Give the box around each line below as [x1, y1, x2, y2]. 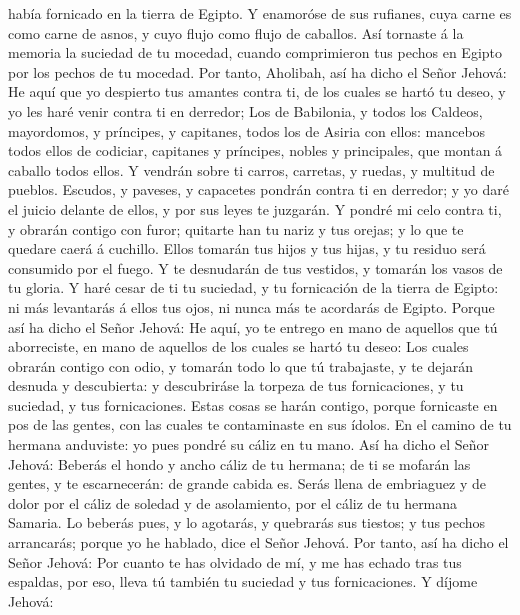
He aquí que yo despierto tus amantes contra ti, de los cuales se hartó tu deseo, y [8, 81, 506, 102]
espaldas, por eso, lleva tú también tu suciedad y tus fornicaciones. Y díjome [8, 571, 478, 592]
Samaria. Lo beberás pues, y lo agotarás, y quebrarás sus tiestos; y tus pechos [8, 512, 486, 533]
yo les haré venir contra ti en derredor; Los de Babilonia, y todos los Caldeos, [8, 100, 483, 121]
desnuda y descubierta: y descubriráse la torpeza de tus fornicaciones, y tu [8, 375, 464, 396]
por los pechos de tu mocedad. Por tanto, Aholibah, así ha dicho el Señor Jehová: [8, 61, 507, 82]
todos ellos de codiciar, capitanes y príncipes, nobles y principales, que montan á [8, 140, 503, 161]
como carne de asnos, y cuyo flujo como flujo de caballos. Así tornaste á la [8, 22, 464, 43]
